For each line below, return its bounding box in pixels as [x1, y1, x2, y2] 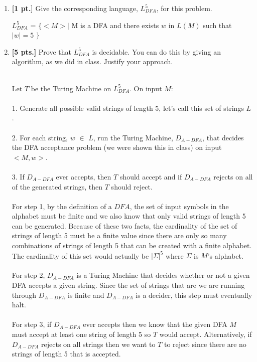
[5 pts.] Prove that [12, 46, 72, 57]
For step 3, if [12, 319, 52, 329]
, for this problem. [156, 3, 212, 13]
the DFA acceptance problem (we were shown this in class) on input [12, 142, 222, 152]
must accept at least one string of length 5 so [12, 328, 151, 339]
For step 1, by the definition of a [12, 201, 112, 211]
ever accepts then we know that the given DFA [83, 319, 227, 329]
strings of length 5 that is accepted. [12, 348, 121, 359]
